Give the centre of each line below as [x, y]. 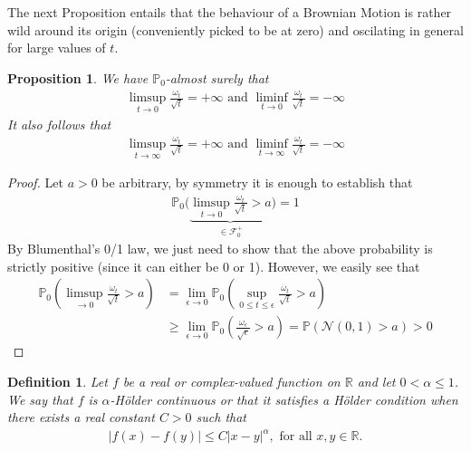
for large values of [57, 48]
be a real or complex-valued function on [231, 382]
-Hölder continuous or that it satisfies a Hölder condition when [284, 399]
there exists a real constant [81, 417]
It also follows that [59, 124]
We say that [40, 399]
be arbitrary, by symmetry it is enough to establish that [257, 182]
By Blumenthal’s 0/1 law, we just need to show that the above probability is [220, 249]
